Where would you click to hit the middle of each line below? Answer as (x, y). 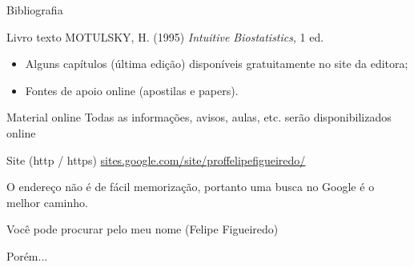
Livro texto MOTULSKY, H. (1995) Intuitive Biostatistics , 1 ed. (165, 36)
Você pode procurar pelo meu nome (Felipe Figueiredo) (143, 229)
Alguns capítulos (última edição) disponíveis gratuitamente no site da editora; (217, 64)
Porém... (27, 255)
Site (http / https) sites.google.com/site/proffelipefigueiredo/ (156, 159)
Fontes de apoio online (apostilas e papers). (132, 90)
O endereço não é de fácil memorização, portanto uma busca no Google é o (191, 187)
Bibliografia (35, 10)
